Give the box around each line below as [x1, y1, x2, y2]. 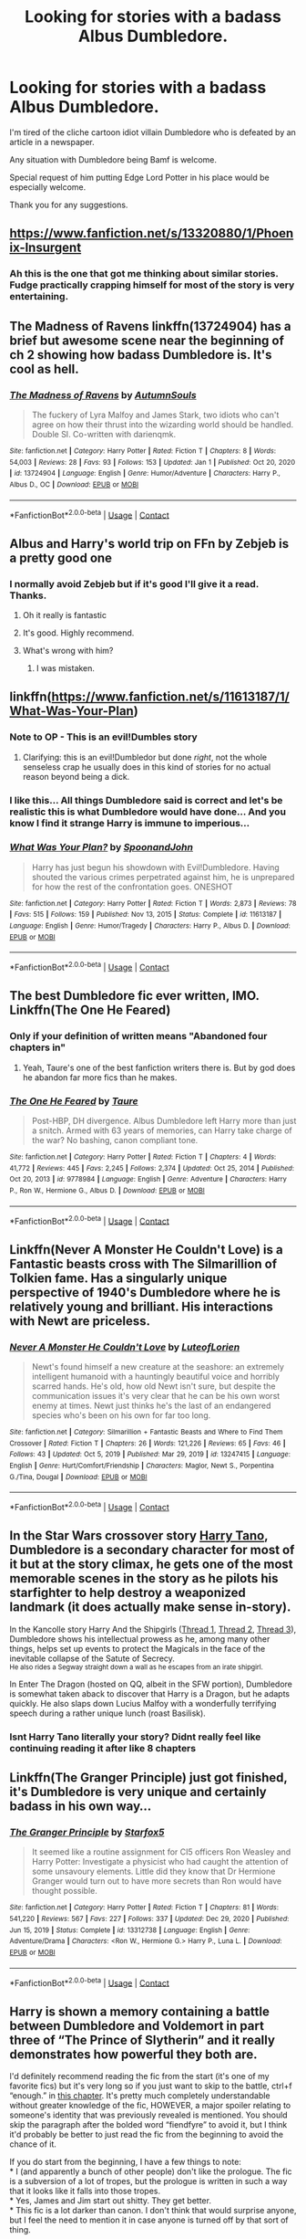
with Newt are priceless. [9, 1313, 150, 1329]
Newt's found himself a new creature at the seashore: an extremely [31, 1361, 285, 1372]
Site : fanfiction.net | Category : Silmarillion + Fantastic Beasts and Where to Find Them [9, 1427, 284, 1437]
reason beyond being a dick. [22, 771, 130, 782]
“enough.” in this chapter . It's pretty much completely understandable [9, 2090, 270, 2101]
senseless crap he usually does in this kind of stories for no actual [22, 761, 271, 773]
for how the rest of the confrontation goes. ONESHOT [31, 881, 234, 892]
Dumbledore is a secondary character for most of [9, 1542, 295, 1558]
